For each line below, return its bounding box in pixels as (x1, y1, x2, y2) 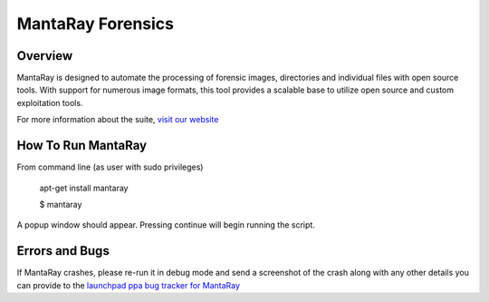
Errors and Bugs (16, 243, 110, 258)
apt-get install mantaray (39, 182, 129, 193)
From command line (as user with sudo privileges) (16, 161, 204, 172)
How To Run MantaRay (16, 138, 148, 153)
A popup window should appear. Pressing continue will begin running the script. (16, 219, 316, 230)
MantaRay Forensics (16, 14, 174, 34)
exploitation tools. (16, 97, 83, 108)
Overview (16, 48, 73, 63)
